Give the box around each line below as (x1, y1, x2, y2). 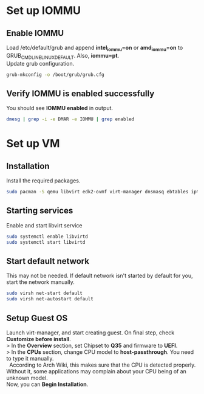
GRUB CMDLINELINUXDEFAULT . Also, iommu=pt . (6, 52, 120, 61)
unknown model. (6, 374, 49, 381)
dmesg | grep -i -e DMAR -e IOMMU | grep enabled (6, 116, 135, 122)
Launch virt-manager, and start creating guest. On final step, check (6, 329, 175, 336)
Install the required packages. (6, 177, 81, 184)
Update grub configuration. (6, 60, 75, 67)
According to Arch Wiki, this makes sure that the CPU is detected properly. (8, 361, 196, 368)
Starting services (6, 206, 73, 216)
